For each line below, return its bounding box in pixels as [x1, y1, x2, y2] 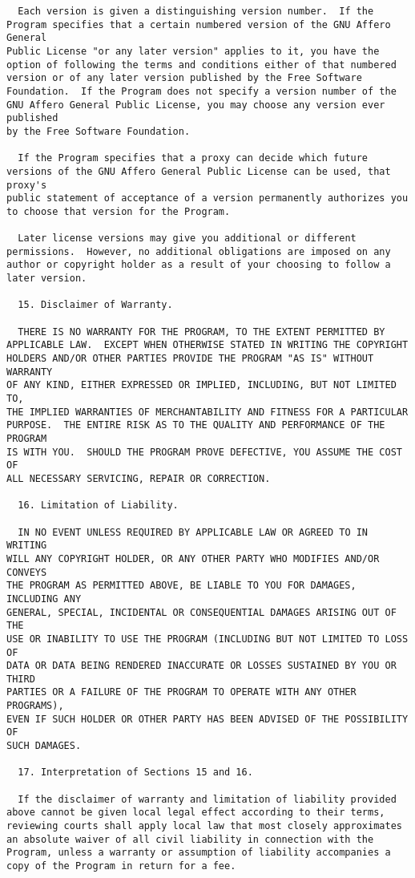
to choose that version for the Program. [6, 205, 231, 217]
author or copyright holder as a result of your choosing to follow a [6, 259, 391, 271]
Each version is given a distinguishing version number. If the [18, 6, 374, 17]
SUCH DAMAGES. [6, 740, 82, 752]
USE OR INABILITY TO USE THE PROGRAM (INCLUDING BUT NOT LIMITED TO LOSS [6, 633, 409, 645]
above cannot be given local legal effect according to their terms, [6, 807, 385, 819]
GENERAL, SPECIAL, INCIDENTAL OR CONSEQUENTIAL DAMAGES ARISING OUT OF [6, 606, 397, 618]
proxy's [6, 179, 47, 191]
